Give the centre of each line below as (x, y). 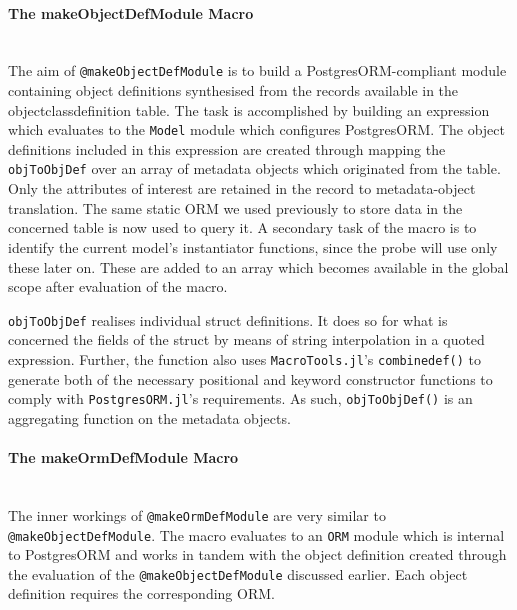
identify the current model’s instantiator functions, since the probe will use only (253, 246)
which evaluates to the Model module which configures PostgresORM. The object (256, 129)
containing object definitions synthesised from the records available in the (233, 90)
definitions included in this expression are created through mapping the (227, 148)
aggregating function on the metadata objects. (149, 417)
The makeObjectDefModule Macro (131, 12)
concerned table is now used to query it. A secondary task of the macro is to (242, 227)
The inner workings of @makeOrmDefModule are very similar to (197, 514)
